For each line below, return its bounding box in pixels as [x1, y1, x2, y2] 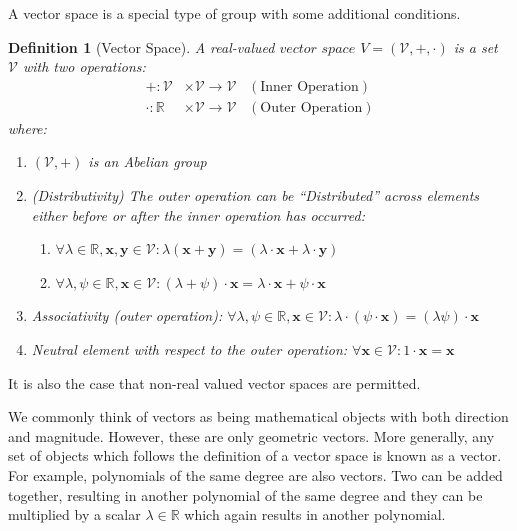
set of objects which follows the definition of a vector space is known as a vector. [8, 445, 502, 466]
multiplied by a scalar [8, 504, 141, 525]
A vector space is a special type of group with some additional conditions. [8, 3, 461, 23]
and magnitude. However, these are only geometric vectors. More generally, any [8, 425, 495, 446]
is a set [453, 36, 498, 57]
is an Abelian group [88, 151, 207, 172]
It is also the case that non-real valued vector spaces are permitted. [8, 372, 421, 393]
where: [8, 117, 47, 138]
